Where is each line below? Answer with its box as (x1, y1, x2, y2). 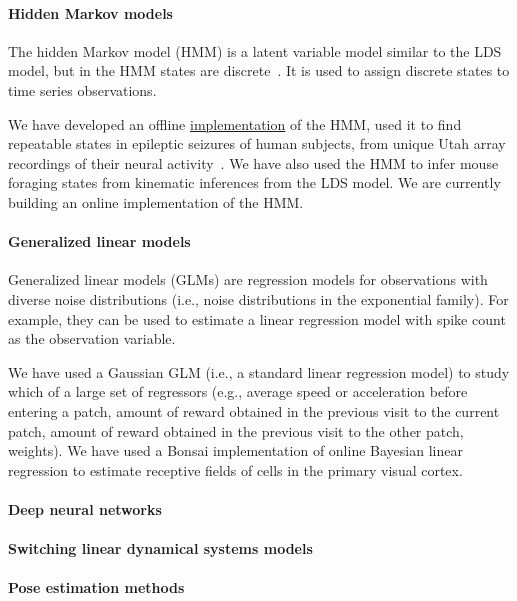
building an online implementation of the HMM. (8, 191, 304, 212)
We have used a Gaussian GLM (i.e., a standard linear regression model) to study (8, 361, 510, 382)
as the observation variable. (8, 328, 176, 349)
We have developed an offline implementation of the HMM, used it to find (8, 113, 462, 134)
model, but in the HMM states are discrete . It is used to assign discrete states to (8, 60, 510, 81)
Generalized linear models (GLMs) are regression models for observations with (8, 269, 488, 290)
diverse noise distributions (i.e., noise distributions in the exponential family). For (8, 288, 509, 309)
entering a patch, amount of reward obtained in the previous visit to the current (8, 400, 500, 421)
